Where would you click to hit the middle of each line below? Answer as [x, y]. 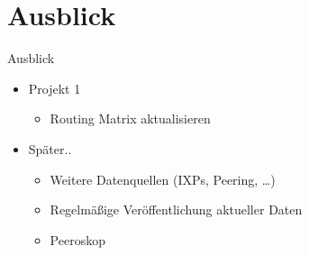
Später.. [50, 148]
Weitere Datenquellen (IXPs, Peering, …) [163, 179]
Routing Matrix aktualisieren [130, 118]
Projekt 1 [55, 88]
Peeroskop [77, 239]
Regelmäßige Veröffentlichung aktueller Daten [176, 209]
